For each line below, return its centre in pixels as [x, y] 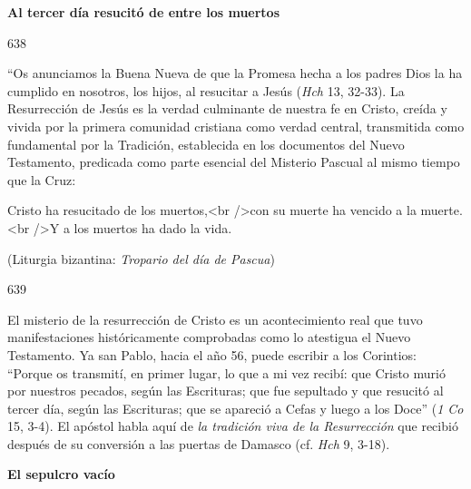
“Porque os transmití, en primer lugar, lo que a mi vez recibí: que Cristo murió [226, 372]
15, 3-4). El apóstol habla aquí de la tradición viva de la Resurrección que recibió [233, 426]
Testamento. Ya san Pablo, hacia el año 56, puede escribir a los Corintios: [212, 354]
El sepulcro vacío [61, 474]
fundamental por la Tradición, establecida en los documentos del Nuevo [206, 144]
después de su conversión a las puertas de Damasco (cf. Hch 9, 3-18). [199, 443]
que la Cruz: [42, 179]
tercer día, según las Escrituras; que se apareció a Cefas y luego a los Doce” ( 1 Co [235, 408]
